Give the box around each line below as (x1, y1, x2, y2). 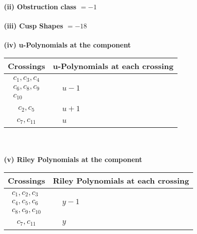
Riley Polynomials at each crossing (53, 175, 189, 187)
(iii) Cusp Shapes (4, 21, 63, 31)
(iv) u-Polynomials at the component (4, 40, 131, 50)
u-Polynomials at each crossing (53, 60, 174, 71)
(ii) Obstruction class (4, 1, 77, 11)
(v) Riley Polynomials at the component (4, 154, 142, 164)
